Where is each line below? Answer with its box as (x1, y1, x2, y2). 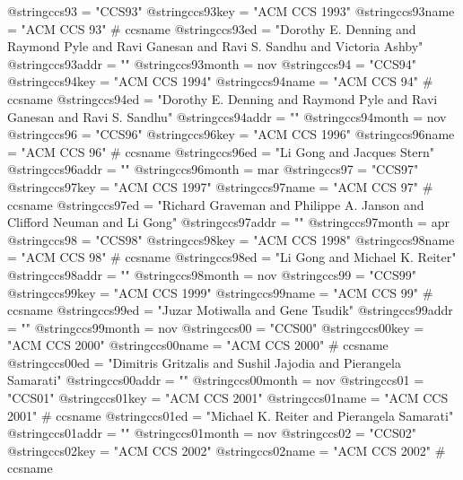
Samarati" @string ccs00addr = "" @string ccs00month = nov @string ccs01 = (7, 371, 424, 389)
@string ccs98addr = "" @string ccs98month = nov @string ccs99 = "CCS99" (7, 265, 416, 284)
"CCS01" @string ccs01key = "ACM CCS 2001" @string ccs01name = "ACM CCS (7, 388, 449, 407)
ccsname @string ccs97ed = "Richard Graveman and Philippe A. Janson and (7, 195, 424, 214)
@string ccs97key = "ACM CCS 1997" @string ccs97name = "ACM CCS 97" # (7, 177, 433, 196)
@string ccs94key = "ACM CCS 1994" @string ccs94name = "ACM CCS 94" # (7, 72, 433, 91)
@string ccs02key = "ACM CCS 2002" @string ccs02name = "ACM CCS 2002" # (7, 441, 446, 459)
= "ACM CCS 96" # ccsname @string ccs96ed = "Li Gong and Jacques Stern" (7, 142, 434, 161)
